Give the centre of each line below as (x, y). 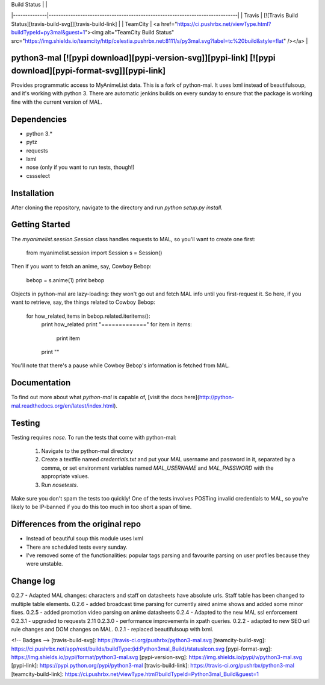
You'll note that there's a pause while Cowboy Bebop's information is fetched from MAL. (120, 365)
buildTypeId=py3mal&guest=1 (48, 33)
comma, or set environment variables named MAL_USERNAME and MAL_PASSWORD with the (157, 468)
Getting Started (41, 225)
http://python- (217, 397)
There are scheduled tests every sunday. (77, 547)
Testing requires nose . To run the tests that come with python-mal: (94, 437)
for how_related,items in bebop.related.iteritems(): (88, 316)
